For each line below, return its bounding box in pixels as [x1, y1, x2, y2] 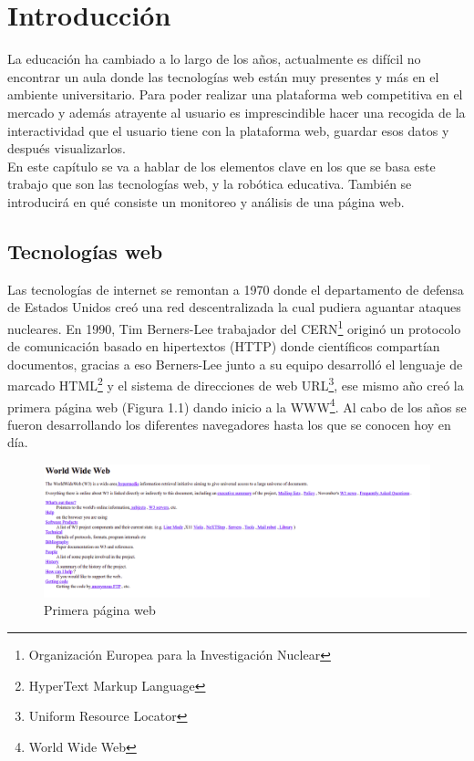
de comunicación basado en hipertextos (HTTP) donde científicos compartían [7, 337, 440, 356]
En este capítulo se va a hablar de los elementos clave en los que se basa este [7, 156, 436, 175]
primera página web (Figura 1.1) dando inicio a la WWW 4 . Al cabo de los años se [7, 394, 467, 416]
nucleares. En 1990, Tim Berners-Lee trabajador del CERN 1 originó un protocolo [7, 316, 461, 338]
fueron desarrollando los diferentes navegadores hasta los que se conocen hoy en [7, 414, 451, 433]
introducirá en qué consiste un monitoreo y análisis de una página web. [7, 192, 405, 211]
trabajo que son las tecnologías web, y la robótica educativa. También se [7, 174, 412, 193]
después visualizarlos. [7, 139, 126, 158]
